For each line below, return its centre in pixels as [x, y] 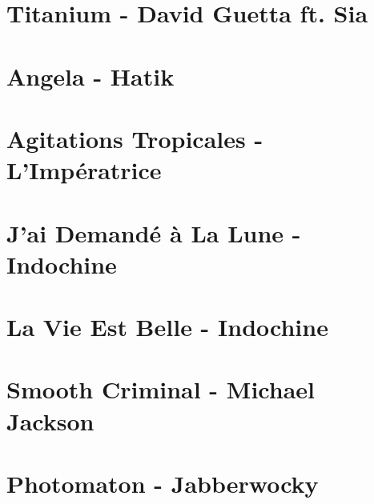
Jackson [50, 420]
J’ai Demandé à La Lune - [154, 232]
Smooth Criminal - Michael [161, 389]
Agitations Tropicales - [135, 138]
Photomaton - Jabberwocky [163, 483]
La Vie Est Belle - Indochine [167, 327]
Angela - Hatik [90, 76]
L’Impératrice [84, 170]
